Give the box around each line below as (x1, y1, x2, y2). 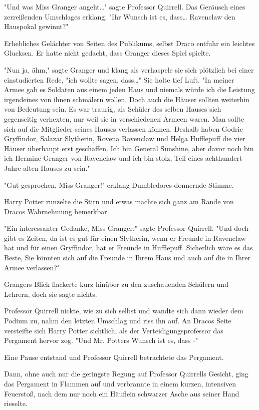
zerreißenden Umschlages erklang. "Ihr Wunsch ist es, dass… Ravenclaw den (4, 11, 235, 22)
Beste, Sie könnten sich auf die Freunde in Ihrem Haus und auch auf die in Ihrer (4, 252, 250, 263)
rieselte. (4, 398, 28, 408)
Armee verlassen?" (4, 262, 60, 272)
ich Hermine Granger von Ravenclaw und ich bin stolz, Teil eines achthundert (4, 153, 242, 163)
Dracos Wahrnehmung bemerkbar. (4, 206, 109, 216)
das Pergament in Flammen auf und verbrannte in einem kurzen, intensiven (4, 378, 236, 388)
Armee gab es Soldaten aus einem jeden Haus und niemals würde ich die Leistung (4, 84, 255, 95)
